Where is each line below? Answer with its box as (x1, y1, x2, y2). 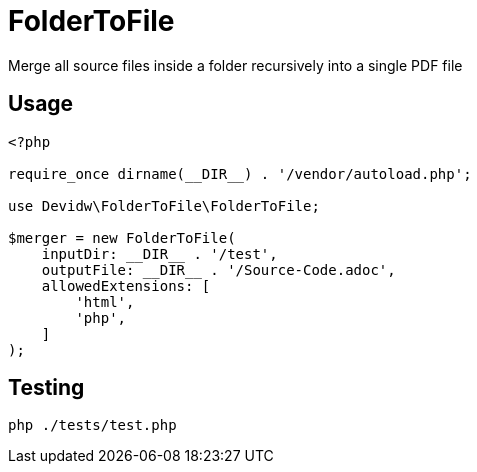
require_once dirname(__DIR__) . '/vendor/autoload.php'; (8, 165, 472, 182)
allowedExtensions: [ (41, 277, 211, 294)
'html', (75, 293, 135, 310)
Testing (8, 375, 85, 401)
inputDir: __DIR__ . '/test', (41, 245, 278, 262)
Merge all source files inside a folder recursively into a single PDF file (8, 56, 463, 74)
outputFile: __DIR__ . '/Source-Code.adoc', (41, 261, 396, 278)
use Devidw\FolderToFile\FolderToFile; (8, 197, 320, 214)
